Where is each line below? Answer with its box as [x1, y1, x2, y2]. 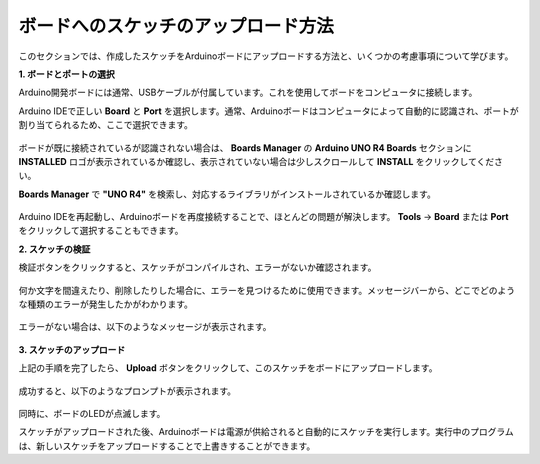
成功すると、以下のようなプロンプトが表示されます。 [18, 385, 237, 397]
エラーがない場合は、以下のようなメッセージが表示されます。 [18, 321, 272, 333]
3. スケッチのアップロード [18, 343, 126, 355]
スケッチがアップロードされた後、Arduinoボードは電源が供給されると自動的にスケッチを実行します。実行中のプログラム [18, 426, 514, 438]
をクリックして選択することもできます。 [18, 225, 184, 237]
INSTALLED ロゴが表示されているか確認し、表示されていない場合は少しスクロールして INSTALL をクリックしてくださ [18, 155, 504, 167]
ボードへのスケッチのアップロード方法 [18, 15, 335, 37]
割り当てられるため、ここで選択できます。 [18, 119, 194, 131]
